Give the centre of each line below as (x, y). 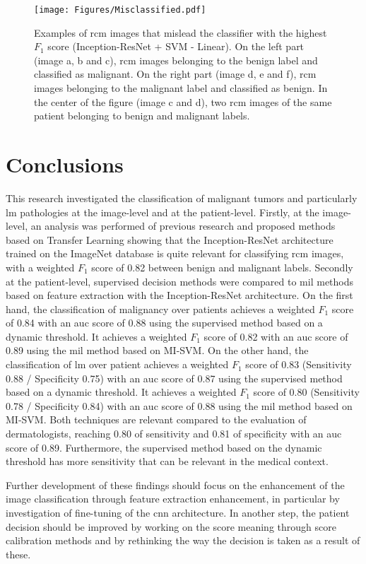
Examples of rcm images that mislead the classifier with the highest (181, 32)
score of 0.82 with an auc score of (276, 336)
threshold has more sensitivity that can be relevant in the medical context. (167, 461)
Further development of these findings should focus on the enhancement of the (175, 484)
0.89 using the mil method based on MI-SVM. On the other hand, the (157, 350)
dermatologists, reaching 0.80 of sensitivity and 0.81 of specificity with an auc (174, 434)
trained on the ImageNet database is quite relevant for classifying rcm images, (175, 253)
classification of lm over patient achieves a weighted (117, 364)
